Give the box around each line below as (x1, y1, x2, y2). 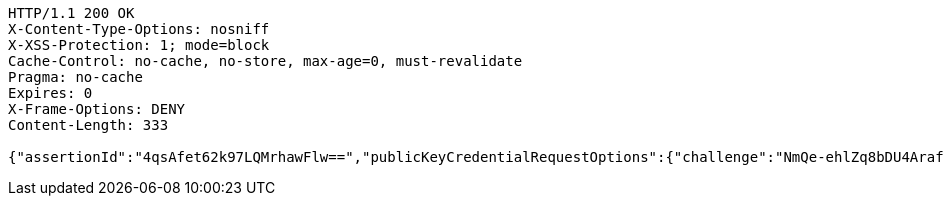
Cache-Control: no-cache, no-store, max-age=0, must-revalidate (8, 53, 523, 69)
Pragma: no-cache (8, 69, 143, 85)
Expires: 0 (8, 85, 93, 101)
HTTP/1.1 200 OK (8, 5, 135, 21)
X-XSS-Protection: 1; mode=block (8, 37, 270, 53)
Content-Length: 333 (8, 117, 169, 133)
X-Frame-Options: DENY (8, 101, 186, 117)
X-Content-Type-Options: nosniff (8, 21, 270, 37)
